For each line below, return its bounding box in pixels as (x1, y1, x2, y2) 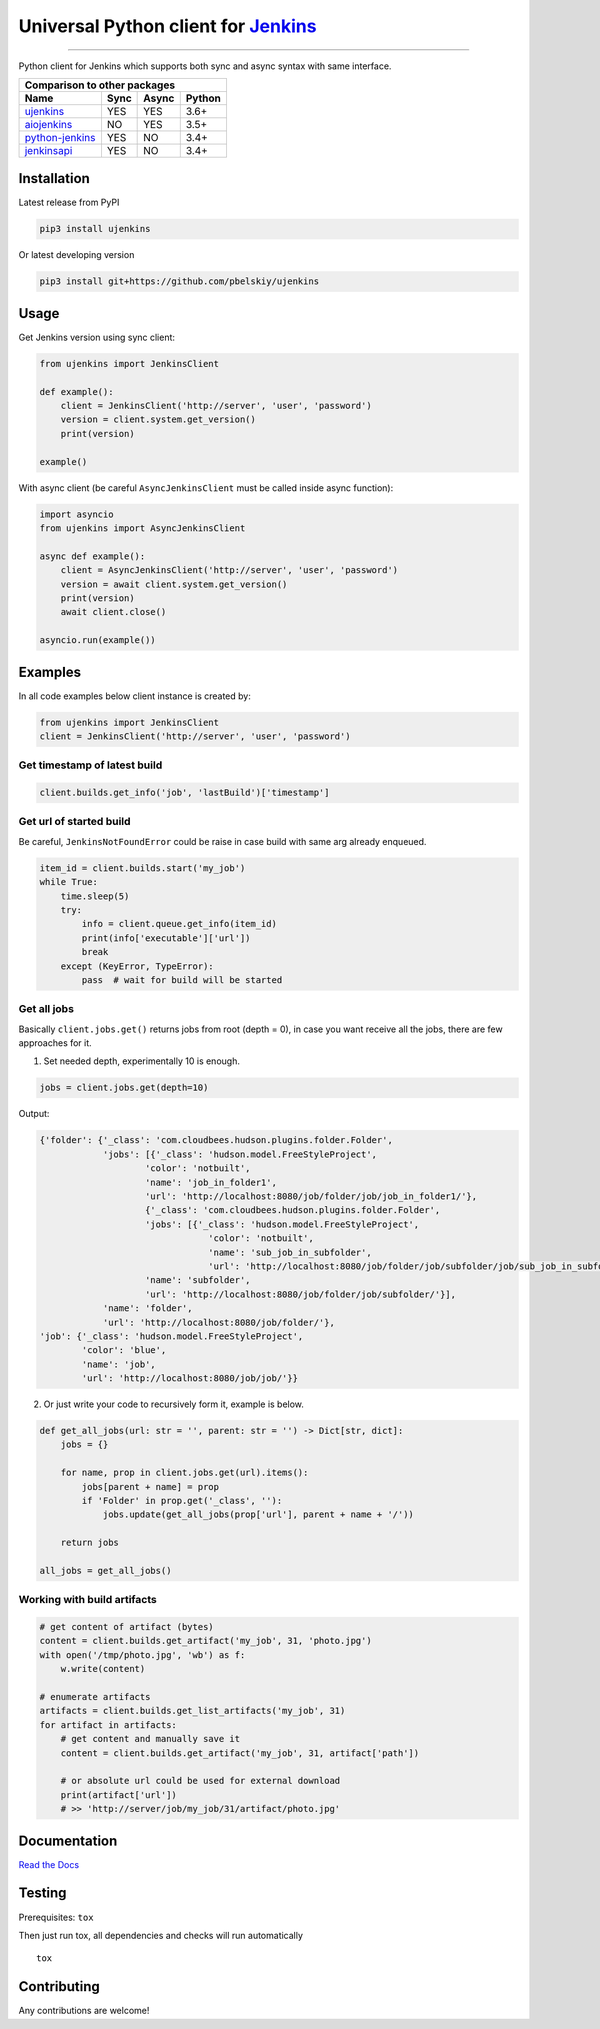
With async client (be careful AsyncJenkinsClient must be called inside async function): (18, 481, 394, 494)
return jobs (60, 1537, 120, 1549)
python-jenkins (24, 130, 96, 144)
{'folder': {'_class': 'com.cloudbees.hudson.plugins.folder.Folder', (39, 1135, 394, 1146)
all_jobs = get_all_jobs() (39, 1565, 172, 1576)
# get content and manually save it (60, 1733, 240, 1745)
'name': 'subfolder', (145, 1275, 251, 1286)
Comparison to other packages (24, 78, 175, 92)
